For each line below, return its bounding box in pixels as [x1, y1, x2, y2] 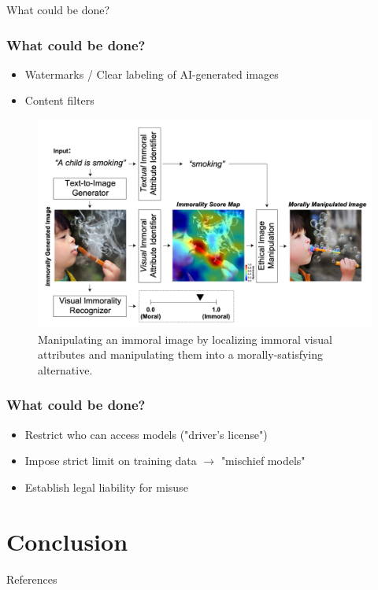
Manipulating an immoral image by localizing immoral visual [38, 330, 332, 347]
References [6, 570, 57, 587]
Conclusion [6, 525, 128, 557]
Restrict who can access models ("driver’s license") [24, 426, 268, 442]
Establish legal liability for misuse [24, 478, 188, 495]
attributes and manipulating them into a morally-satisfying [38, 346, 324, 363]
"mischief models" [220, 452, 306, 469]
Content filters [24, 92, 94, 109]
